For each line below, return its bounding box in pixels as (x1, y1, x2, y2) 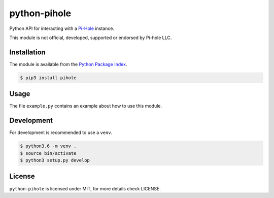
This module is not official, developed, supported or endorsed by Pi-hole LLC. (9, 35, 172, 41)
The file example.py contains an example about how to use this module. (9, 103, 162, 109)
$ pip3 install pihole (20, 75, 77, 81)
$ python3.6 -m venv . (20, 143, 77, 149)
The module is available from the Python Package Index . (9, 61, 127, 67)
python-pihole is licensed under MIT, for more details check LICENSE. (9, 185, 161, 191)
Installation (9, 48, 46, 56)
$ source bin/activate (20, 150, 77, 156)
